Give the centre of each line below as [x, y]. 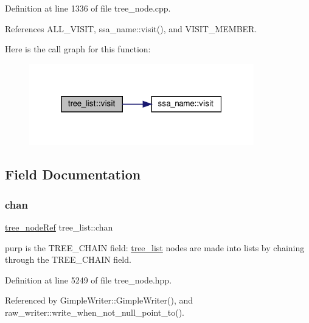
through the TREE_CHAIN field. [68, 259]
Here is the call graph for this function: [78, 49]
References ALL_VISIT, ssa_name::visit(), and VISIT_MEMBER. [131, 28]
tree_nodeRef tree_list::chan [59, 227]
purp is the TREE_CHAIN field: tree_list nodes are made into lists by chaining [155, 247]
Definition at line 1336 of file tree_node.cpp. [88, 8]
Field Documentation [73, 174]
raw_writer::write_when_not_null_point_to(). [95, 312]
